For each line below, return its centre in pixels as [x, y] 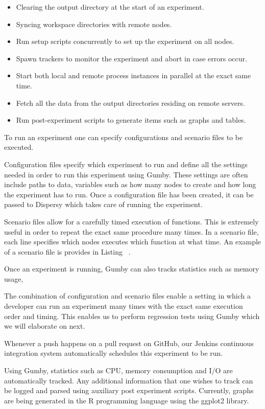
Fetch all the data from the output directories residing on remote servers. [130, 103]
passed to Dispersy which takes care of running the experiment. [103, 204]
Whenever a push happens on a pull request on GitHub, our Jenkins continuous [129, 343]
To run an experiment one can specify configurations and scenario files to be [124, 137]
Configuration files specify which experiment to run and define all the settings [126, 164]
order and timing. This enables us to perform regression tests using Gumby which [132, 316]
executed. [19, 147]
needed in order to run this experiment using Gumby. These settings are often [126, 174]
